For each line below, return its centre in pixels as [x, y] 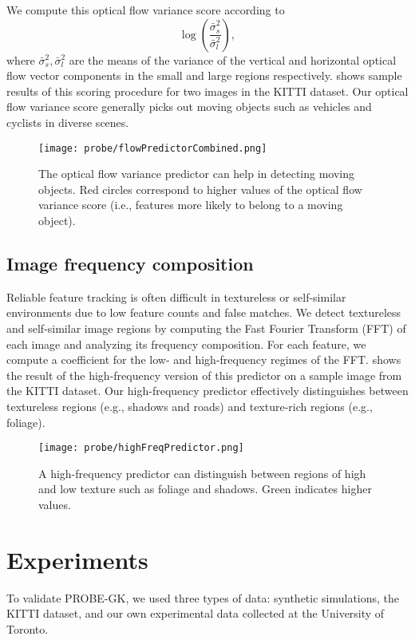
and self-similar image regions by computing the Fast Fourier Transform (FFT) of [206, 328]
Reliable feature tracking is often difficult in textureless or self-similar [176, 296]
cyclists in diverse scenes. [68, 122]
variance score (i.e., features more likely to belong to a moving [191, 205]
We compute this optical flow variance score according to [146, 10]
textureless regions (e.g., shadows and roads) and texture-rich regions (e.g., [190, 406]
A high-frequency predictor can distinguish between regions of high [202, 473]
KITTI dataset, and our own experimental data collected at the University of [196, 613]
